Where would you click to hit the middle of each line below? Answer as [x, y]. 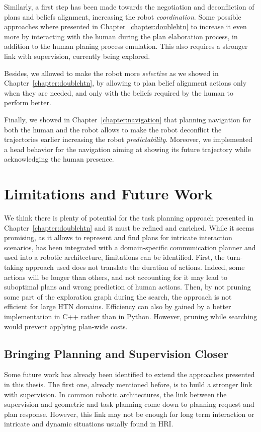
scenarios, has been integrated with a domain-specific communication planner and [130, 247]
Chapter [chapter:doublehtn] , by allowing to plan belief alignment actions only [125, 83]
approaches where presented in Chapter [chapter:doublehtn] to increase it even [125, 26]
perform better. [28, 102]
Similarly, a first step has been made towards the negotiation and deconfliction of [129, 7]
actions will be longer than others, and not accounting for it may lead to [116, 277]
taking [14, 267]
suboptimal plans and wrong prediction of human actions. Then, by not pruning [127, 287]
